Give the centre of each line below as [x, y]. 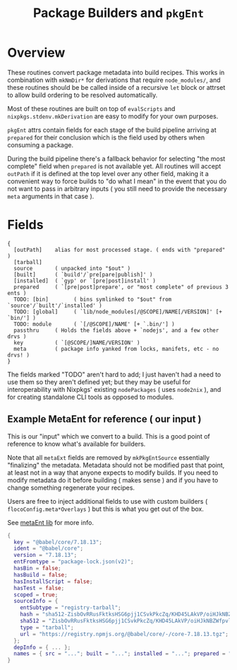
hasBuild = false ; [41, 574]
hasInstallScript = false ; [53, 582]
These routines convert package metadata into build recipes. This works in [116, 72]
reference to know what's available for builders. [77, 444]
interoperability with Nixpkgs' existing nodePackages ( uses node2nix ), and [114, 389]
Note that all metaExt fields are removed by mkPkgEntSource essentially [109, 457]
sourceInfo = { [36, 601]
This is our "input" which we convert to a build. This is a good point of [109, 436]
